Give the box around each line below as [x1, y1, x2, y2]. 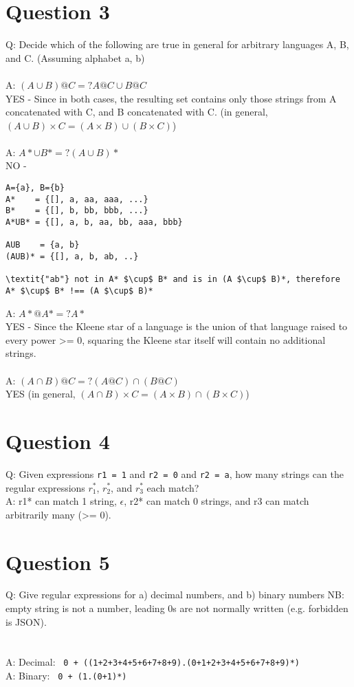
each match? [146, 480, 199, 494]
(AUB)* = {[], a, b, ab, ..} [5, 252, 139, 261]
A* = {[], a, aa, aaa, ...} [5, 194, 148, 204]
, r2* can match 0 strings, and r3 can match [124, 494, 309, 508]
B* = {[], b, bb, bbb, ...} [5, 206, 148, 216]
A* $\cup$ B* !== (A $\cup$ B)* [5, 285, 153, 296]
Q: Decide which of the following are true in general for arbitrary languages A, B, [5, 37, 349, 52]
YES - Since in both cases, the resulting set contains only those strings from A [5, 91, 337, 105]
